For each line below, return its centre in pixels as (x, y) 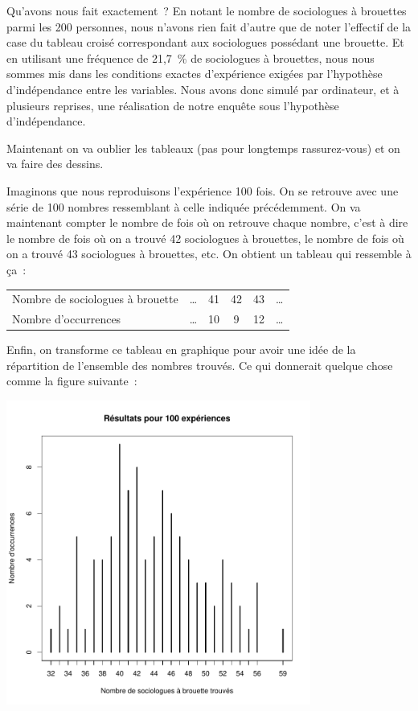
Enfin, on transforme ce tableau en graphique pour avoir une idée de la (181, 349)
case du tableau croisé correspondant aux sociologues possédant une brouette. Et (205, 42)
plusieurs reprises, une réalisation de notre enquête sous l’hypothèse (173, 105)
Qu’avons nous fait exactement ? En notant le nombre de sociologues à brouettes (207, 10)
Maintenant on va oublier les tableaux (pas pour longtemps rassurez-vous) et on (203, 148)
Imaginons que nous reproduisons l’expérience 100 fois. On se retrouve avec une (203, 190)
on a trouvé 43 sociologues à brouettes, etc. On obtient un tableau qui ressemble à (209, 254)
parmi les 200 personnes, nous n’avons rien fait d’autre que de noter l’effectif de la (209, 26)
